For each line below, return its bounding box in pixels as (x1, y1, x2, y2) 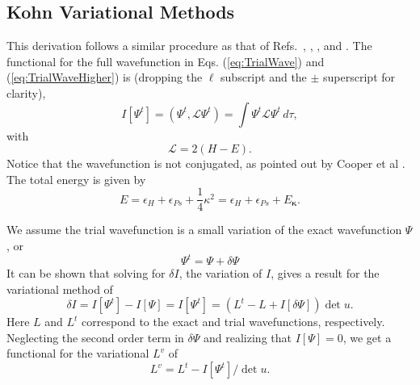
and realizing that (204, 329, 292, 345)
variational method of (6, 280, 113, 297)
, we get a (342, 329, 392, 345)
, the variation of (178, 265, 262, 282)
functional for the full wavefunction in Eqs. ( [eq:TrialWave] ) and (6, 52, 325, 69)
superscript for (323, 69, 396, 86)
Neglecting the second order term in (6, 329, 184, 345)
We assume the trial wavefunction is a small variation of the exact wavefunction (6, 221, 402, 238)
